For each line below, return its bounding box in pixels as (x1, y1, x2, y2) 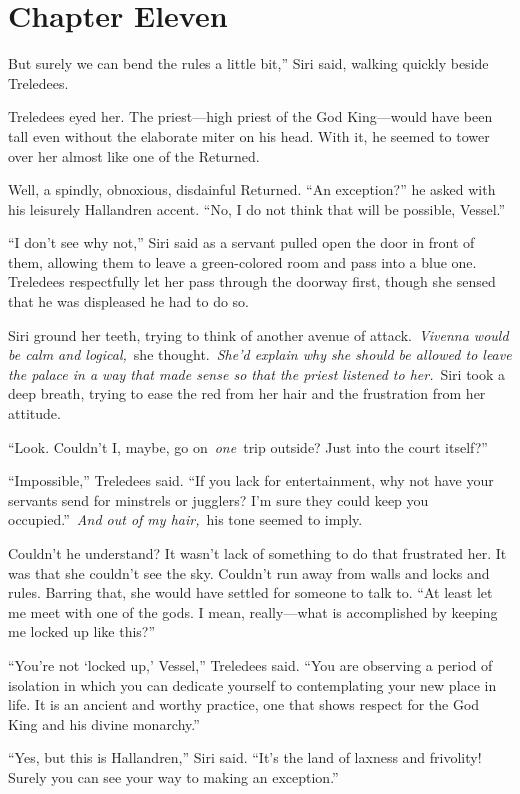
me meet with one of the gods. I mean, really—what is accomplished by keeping (8, 601, 498, 622)
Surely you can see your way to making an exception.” (8, 766, 339, 787)
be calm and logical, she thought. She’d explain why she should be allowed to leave (8, 344, 512, 365)
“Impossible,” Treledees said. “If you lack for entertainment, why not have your (8, 470, 494, 491)
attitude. (8, 403, 61, 424)
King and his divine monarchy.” (8, 713, 200, 734)
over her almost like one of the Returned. (8, 145, 260, 166)
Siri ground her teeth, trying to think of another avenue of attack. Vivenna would (8, 324, 509, 345)
